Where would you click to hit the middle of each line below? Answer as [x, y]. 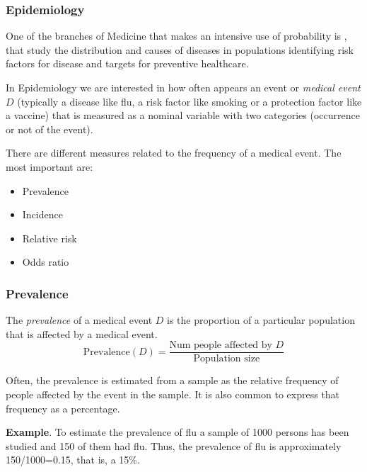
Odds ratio [46, 262]
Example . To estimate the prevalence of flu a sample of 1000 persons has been [177, 432]
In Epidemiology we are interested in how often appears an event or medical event [183, 87]
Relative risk [49, 238]
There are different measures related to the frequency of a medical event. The [174, 153]
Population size [227, 359]
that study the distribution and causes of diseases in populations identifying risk [180, 49]
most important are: [49, 166]
